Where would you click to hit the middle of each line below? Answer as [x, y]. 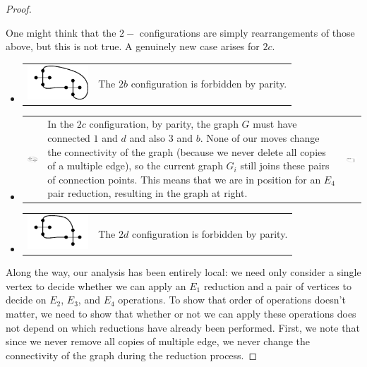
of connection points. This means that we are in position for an [184, 179]
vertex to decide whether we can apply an [96, 285]
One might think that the [61, 32]
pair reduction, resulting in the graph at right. [148, 193]
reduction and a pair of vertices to [277, 285]
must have [275, 124]
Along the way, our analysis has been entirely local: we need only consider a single [183, 272]
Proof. [19, 8]
